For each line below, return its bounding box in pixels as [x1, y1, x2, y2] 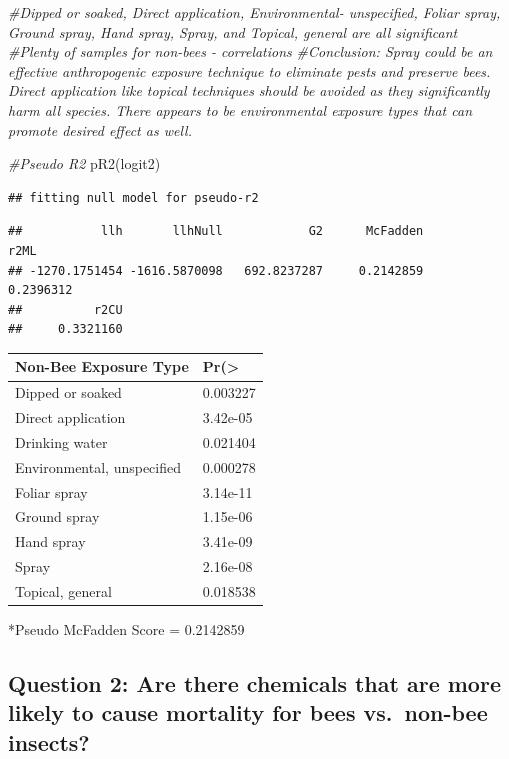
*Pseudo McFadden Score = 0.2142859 [8, 619, 245, 640]
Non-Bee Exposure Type [15, 356, 189, 377]
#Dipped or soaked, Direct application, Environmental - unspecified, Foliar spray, [8, 2, 501, 22]
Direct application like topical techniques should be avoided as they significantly [8, 80, 490, 101]
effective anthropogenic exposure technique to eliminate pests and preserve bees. [8, 60, 491, 81]
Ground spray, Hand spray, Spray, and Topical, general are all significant [8, 21, 458, 42]
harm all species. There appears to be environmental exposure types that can [8, 99, 473, 120]
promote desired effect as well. [8, 119, 192, 140]
